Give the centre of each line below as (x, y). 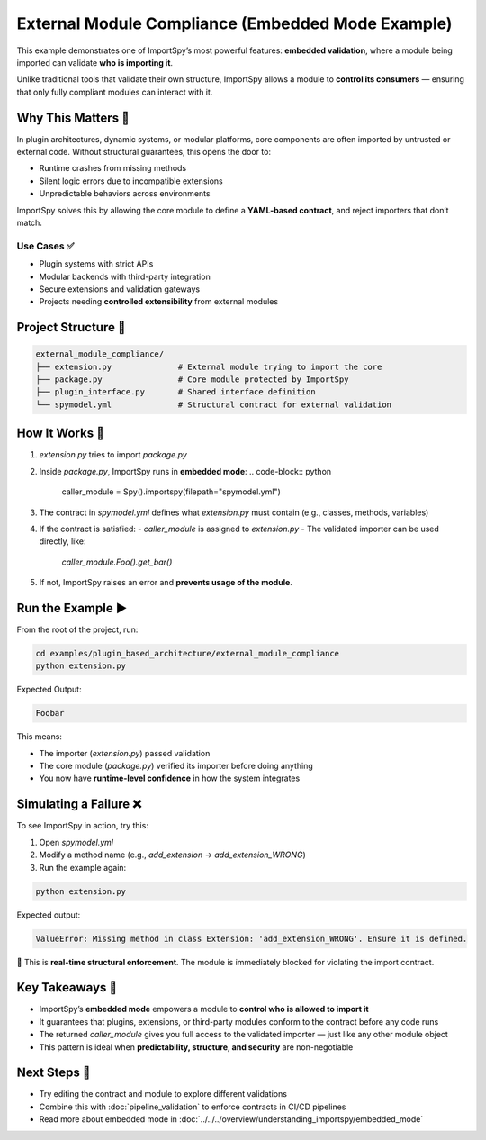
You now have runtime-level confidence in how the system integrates (170, 778)
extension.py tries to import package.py (113, 455)
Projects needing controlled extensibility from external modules (159, 302)
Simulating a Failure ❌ (79, 805)
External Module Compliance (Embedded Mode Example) (234, 23)
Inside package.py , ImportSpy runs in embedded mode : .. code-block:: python (185, 471)
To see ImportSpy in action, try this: (82, 826)
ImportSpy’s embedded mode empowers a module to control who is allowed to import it (204, 1009)
